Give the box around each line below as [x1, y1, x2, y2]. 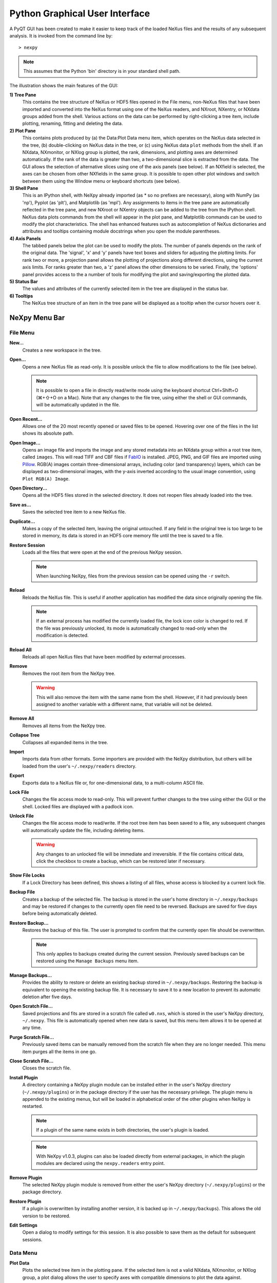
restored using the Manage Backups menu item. [36, 958, 139, 964]
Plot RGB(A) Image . [22, 475, 70, 482]
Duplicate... [9, 518, 35, 524]
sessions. [22, 1236, 43, 1242]
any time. [22, 1024, 42, 1031]
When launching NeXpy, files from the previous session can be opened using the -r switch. [36, 573, 230, 579]
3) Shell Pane [9, 185, 38, 191]
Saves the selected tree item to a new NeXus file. [22, 509, 126, 515]
